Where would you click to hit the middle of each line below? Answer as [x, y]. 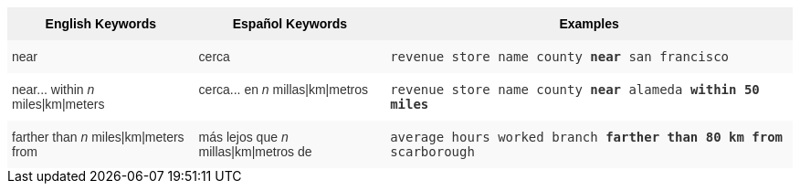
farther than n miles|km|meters [98, 137]
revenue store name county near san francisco [560, 57]
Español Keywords [289, 24]
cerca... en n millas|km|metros [284, 90]
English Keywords [100, 24]
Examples [589, 24]
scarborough [432, 152]
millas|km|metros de [255, 152]
